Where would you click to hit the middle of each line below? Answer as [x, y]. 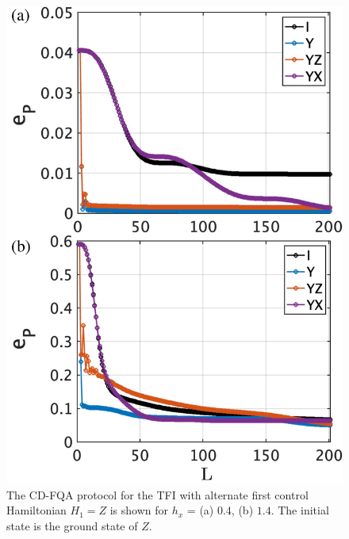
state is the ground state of [72, 525]
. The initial [300, 510]
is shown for [139, 510]
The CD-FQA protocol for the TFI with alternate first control [157, 494]
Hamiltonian [36, 510]
